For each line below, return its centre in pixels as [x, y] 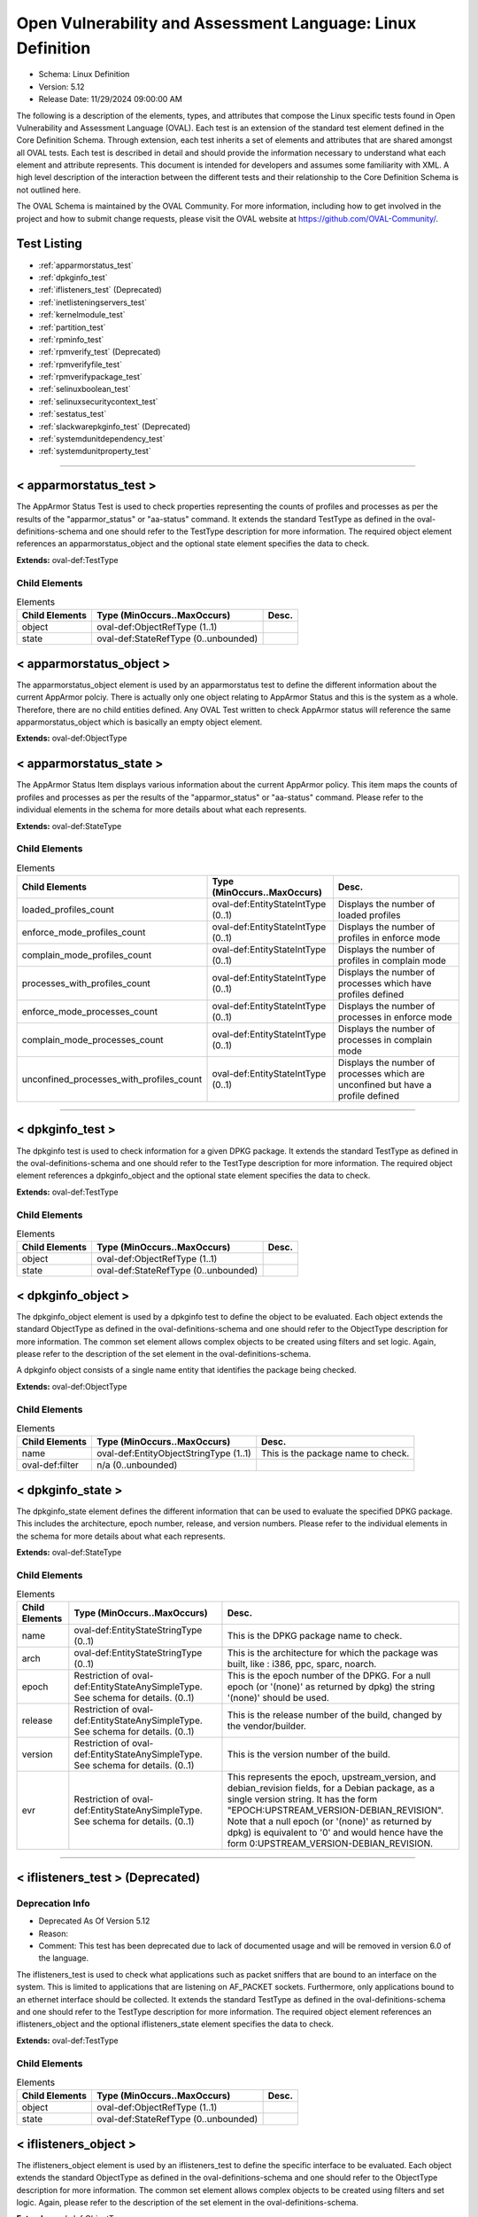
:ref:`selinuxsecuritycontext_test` [98, 401]
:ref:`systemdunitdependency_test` [102, 439]
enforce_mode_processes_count [90, 1012]
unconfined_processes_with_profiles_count [112, 1079]
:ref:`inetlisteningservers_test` [93, 302]
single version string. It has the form [302, 1799]
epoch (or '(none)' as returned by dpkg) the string [331, 1687]
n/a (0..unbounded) [137, 1465]
